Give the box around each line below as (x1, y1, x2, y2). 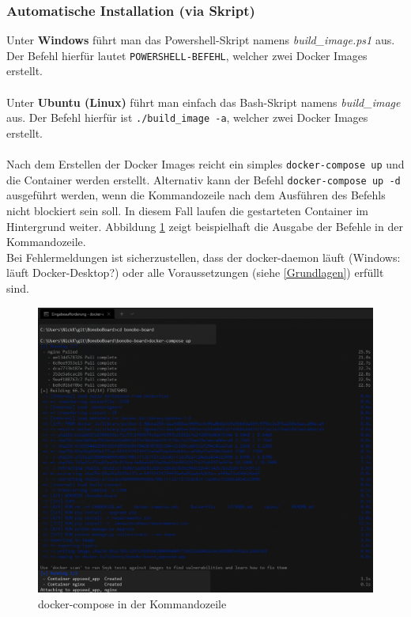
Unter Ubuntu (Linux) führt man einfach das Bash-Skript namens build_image (6, 93, 401, 110)
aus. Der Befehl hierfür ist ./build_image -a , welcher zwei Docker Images (6, 109, 368, 126)
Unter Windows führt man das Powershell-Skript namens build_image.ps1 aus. (6, 32, 395, 48)
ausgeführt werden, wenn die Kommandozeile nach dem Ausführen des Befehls (6, 187, 386, 203)
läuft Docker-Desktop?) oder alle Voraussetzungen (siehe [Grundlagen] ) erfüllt (6, 264, 384, 281)
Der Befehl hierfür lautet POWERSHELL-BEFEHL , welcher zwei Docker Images (6, 47, 368, 63)
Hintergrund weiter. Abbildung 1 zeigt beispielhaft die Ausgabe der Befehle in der (6, 218, 403, 234)
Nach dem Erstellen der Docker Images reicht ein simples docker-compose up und (6, 156, 405, 172)
